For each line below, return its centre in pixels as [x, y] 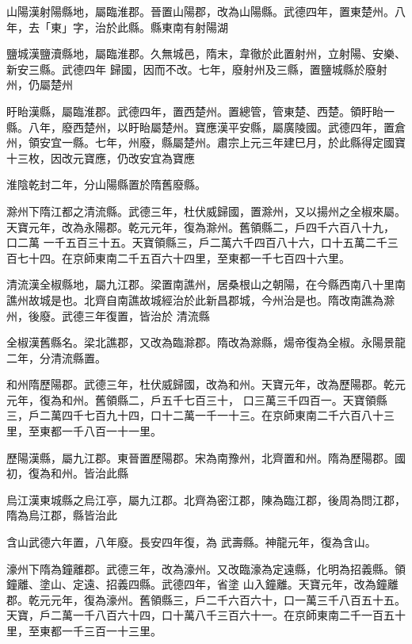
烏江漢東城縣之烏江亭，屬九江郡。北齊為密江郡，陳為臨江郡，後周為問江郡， [206, 499]
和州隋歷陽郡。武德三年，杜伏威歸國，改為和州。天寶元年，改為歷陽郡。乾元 [206, 384]
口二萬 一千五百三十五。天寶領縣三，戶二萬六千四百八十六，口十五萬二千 [197, 242]
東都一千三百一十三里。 [100, 631]
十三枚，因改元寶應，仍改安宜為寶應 [101, 157]
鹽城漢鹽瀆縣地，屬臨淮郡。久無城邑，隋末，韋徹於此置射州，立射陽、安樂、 [206, 54]
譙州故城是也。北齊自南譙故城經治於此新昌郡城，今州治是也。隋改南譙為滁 [200, 299]
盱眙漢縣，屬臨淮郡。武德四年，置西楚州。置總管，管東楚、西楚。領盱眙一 [200, 111]
